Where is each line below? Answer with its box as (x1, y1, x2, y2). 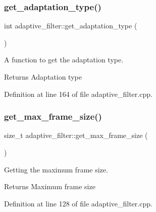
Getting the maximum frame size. (4, 164, 108, 174)
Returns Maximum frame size (4, 181, 95, 192)
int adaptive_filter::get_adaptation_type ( (4, 20, 137, 31)
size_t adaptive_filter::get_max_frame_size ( (4, 130, 148, 140)
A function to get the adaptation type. (4, 54, 124, 65)
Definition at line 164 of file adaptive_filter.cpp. (4, 88, 152, 99)
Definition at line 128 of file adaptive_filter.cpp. (4, 198, 152, 208)
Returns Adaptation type (4, 72, 82, 82)
